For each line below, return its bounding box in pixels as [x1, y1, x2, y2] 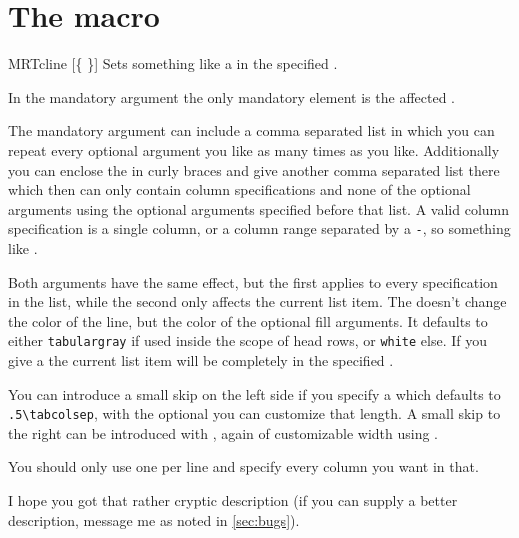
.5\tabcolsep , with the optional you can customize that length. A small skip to [8, 403, 501, 424]
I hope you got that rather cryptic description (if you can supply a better [8, 490, 458, 510]
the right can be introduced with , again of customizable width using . [8, 422, 438, 443]
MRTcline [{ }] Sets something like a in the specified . [8, 53, 338, 74]
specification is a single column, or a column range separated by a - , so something [8, 218, 511, 239]
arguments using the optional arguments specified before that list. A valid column [8, 198, 510, 219]
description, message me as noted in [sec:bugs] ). [8, 509, 300, 530]
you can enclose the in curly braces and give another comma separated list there [8, 159, 500, 180]
